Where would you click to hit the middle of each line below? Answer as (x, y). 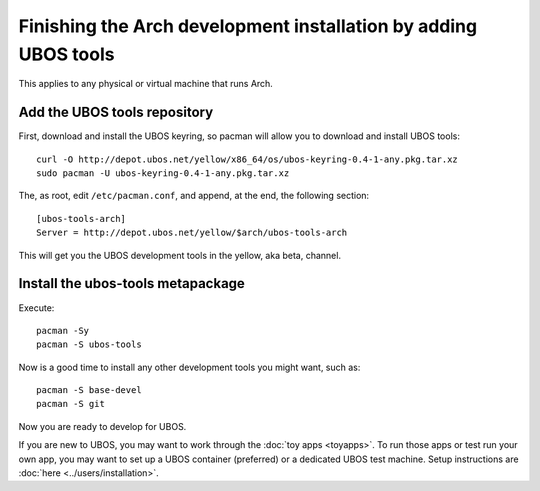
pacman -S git (70, 404)
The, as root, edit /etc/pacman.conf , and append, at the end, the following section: (194, 196)
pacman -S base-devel (89, 390)
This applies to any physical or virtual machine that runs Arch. (146, 84)
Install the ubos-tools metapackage (131, 283)
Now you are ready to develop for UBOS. (102, 426)
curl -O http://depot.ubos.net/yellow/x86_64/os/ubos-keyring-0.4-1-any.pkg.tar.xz (247, 159)
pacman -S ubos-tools (89, 344)
